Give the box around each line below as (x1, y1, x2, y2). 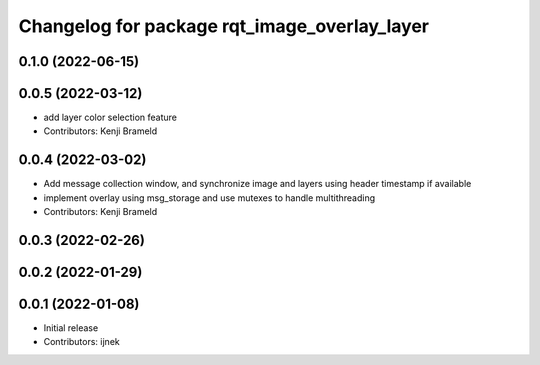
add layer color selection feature (43, 111, 178, 124)
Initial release (43, 322, 99, 334)
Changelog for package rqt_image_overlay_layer (18, 15, 430, 37)
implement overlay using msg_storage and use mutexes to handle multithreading (43, 191, 376, 204)
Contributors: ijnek (43, 336, 120, 348)
